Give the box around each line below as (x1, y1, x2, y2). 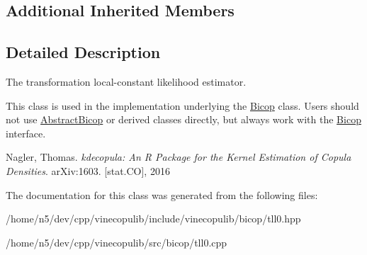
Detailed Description (6, 41, 161, 63)
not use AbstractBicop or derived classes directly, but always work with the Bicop (6, 112, 361, 127)
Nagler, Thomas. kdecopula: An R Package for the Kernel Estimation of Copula (6, 149, 351, 164)
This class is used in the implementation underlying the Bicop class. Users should (6, 98, 359, 113)
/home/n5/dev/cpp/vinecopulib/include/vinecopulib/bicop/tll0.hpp (6, 211, 301, 226)
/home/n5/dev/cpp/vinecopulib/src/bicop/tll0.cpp (6, 234, 227, 249)
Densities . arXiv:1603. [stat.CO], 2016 (6, 163, 170, 178)
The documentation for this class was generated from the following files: (6, 187, 318, 202)
